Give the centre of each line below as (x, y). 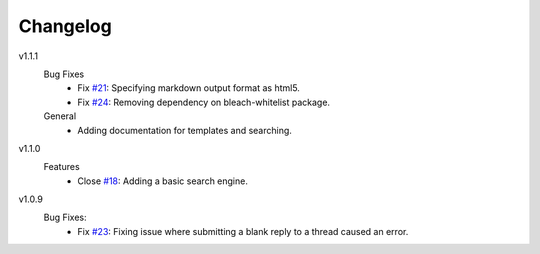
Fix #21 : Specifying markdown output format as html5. (188, 88)
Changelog (65, 26)
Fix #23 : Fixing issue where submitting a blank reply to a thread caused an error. (243, 231)
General (60, 116)
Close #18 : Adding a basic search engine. (163, 181)
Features (61, 167)
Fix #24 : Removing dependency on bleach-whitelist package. (203, 102)
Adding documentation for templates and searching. (184, 130)
